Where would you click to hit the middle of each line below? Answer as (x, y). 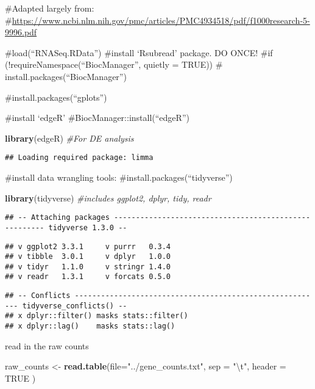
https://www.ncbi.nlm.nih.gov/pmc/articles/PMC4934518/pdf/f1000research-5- (161, 20)
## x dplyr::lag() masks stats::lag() (90, 326)
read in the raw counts (47, 345)
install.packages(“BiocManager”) (66, 76)
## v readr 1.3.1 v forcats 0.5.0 (88, 277)
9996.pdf (21, 32)
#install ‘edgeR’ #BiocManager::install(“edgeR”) (97, 118)
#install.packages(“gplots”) (56, 97)
